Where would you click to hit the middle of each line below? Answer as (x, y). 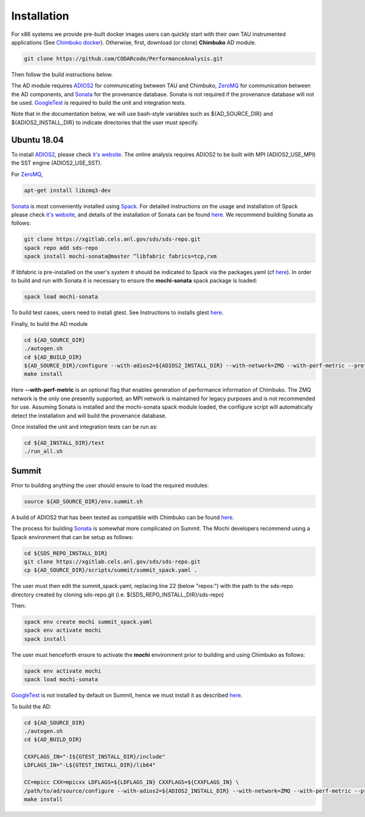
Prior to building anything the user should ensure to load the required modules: (110, 485)
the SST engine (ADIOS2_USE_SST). (57, 163)
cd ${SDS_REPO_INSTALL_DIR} (66, 553)
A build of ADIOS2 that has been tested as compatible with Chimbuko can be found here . (123, 517)
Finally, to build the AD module (50, 324)
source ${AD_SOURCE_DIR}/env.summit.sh (83, 501)
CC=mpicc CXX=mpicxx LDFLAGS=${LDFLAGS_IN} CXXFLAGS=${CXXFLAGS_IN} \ (132, 782)
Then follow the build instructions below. (62, 74)
